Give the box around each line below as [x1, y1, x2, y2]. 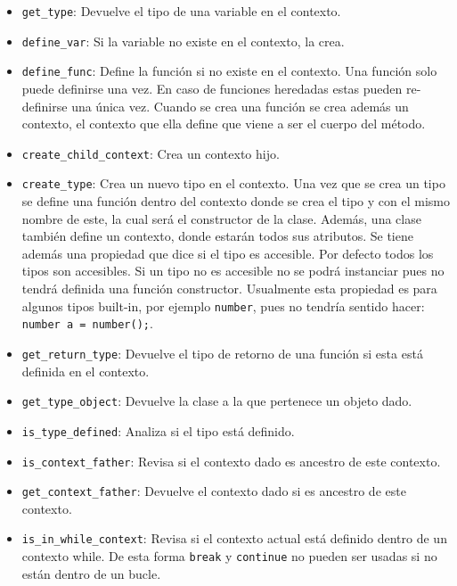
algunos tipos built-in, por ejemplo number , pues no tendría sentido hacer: [21, 296, 425, 315]
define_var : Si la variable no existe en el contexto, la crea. [21, 31, 345, 50]
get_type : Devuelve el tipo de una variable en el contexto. [21, 2, 341, 20]
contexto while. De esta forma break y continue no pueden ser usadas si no [21, 547, 437, 565]
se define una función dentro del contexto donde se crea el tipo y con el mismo [21, 192, 450, 210]
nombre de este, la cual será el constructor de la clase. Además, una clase [21, 209, 421, 227]
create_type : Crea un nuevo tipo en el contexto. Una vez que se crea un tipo [21, 174, 445, 193]
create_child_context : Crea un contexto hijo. [21, 144, 280, 162]
